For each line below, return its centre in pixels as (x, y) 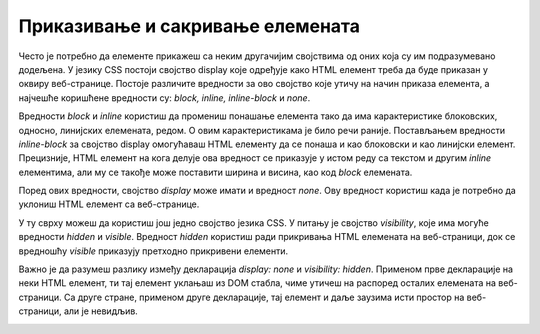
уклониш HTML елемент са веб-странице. (109, 204)
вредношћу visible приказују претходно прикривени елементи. (153, 251)
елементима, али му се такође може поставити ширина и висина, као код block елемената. (215, 172)
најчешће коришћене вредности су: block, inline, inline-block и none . (164, 97)
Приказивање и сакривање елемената (189, 26)
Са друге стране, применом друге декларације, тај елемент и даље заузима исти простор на (264, 297)
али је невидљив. (101, 311)
